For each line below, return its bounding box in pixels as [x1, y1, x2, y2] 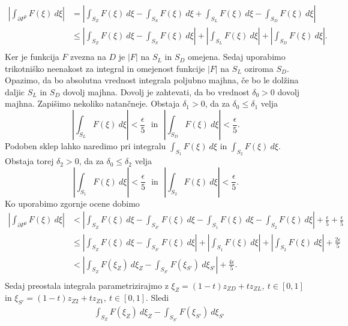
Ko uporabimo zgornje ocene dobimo [5, 197, 140, 209]
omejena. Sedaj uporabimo [188, 50, 286, 63]
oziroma [244, 62, 274, 74]
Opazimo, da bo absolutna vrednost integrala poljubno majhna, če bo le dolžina [5, 74, 299, 86]
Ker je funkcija [5, 50, 59, 63]
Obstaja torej [5, 155, 54, 167]
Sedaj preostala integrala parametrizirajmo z [5, 279, 169, 291]
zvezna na [70, 50, 106, 63]
